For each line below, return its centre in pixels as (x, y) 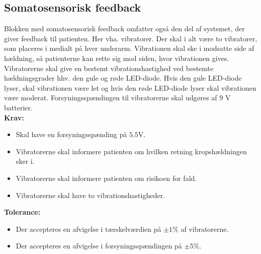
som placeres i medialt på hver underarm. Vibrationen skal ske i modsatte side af (129, 48)
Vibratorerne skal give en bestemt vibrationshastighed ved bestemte (109, 68)
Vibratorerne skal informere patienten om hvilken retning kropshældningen (131, 151)
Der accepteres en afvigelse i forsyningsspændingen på (99, 246)
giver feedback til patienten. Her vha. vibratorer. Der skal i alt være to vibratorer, (131, 38)
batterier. (18, 107)
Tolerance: (22, 212)
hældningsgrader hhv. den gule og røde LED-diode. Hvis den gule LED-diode (123, 78)
